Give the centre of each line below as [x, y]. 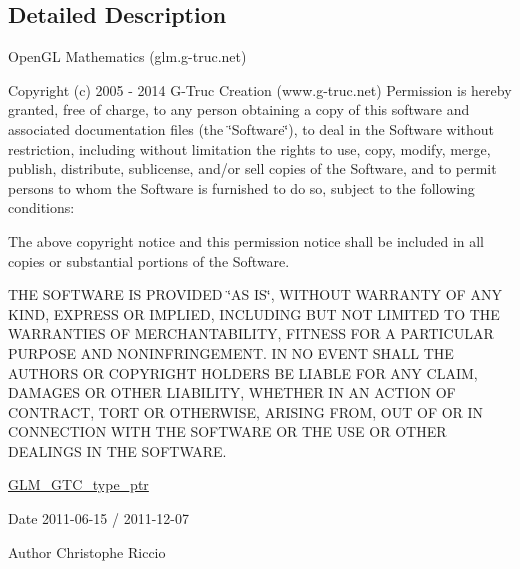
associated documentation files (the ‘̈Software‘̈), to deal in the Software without [251, 128]
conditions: [41, 207]
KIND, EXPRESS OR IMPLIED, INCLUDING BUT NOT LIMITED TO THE [254, 313]
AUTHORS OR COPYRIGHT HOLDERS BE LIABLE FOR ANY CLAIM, [243, 372]
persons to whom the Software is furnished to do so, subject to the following [241, 187]
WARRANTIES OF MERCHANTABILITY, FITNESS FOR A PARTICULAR [251, 333]
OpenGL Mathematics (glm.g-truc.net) [127, 56]
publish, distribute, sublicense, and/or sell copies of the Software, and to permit [252, 168]
